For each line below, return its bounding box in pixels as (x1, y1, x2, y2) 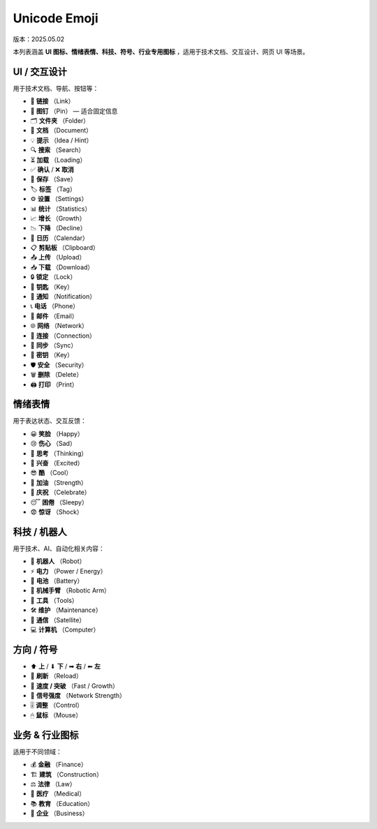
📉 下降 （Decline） (30, 224, 87, 232)
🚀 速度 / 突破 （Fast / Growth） (30, 681, 119, 690)
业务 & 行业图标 (13, 729, 80, 741)
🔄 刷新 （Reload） (30, 672, 83, 680)
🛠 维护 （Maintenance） (30, 606, 102, 614)
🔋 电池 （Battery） (30, 576, 84, 585)
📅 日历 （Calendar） (30, 234, 89, 242)
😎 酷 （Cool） (30, 468, 73, 477)
